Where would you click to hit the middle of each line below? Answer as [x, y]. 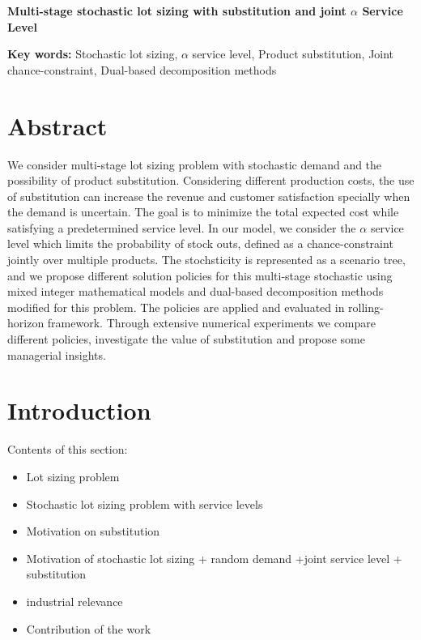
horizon [26, 323]
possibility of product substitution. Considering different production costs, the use [211, 180]
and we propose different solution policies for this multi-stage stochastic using [200, 275]
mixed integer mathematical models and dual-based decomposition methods [196, 291]
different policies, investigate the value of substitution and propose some [186, 339]
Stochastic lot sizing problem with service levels [145, 503]
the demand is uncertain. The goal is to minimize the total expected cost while [203, 212]
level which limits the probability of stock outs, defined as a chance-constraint [200, 243]
